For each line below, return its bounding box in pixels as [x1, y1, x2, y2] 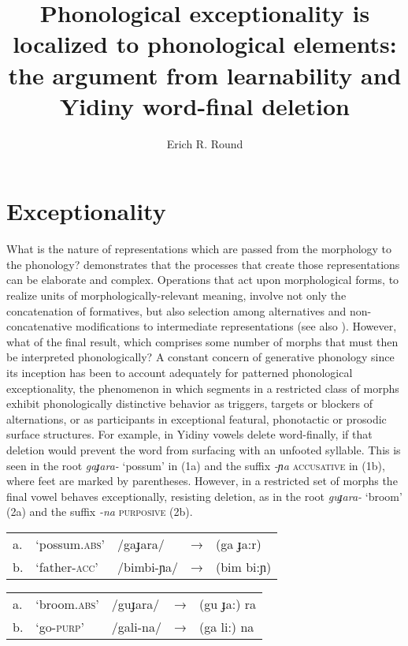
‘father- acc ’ [35, 557, 98, 576]
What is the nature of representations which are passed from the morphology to [6, 241, 392, 257]
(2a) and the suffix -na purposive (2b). [6, 503, 193, 520]
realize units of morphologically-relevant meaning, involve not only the [6, 287, 347, 303]
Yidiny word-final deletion [59, 89, 351, 121]
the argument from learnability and [8, 58, 402, 91]
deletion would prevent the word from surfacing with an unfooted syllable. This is [6, 441, 401, 457]
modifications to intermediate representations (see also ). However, [75, 318, 397, 334]
